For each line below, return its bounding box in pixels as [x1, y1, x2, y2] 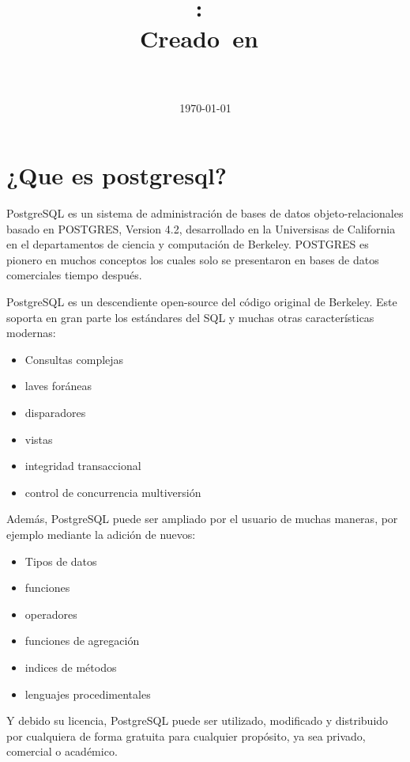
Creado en [140, 22, 258, 55]
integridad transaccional [24, 457, 141, 474]
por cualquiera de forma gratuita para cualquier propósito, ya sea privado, [6, 727, 366, 744]
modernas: [6, 324, 56, 341]
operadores [24, 605, 77, 622]
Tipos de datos [24, 552, 97, 569]
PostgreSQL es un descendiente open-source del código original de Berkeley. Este [6, 294, 397, 309]
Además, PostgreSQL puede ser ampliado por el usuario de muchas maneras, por [6, 510, 398, 527]
